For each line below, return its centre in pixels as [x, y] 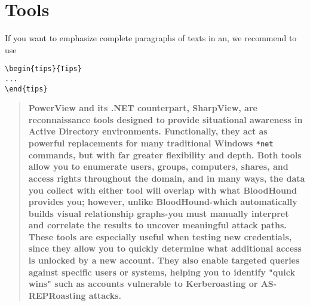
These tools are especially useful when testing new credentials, [160, 236]
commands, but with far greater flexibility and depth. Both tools [165, 154]
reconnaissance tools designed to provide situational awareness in [165, 119]
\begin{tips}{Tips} [43, 69]
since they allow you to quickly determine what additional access [165, 248]
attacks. [105, 295]
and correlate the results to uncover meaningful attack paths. [157, 225]
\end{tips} [26, 89]
